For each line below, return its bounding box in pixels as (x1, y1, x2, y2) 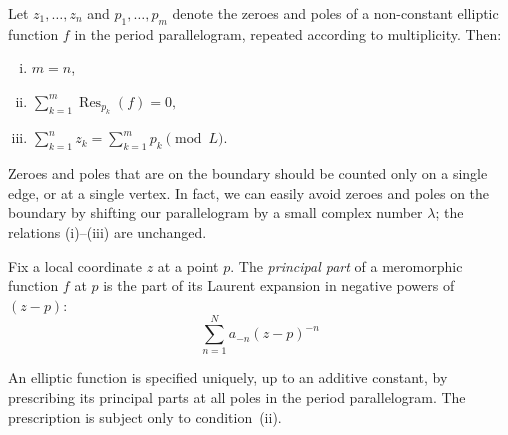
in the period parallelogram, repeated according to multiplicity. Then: (74, 23, 502, 44)
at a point (157, 255, 219, 276)
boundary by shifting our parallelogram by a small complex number (8, 202, 423, 223)
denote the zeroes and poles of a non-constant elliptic (172, 3, 499, 23)
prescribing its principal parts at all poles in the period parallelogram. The (8, 387, 466, 408)
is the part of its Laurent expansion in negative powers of (103, 275, 455, 296)
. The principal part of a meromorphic (230, 255, 463, 276)
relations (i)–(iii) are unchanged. (8, 221, 207, 242)
